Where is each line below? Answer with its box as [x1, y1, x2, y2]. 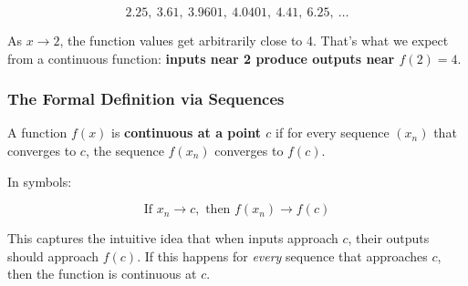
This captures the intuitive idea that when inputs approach [7, 229, 338, 248]
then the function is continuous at [7, 264, 197, 283]
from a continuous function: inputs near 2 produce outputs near [7, 48, 395, 67]
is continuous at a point [111, 123, 261, 142]
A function [7, 123, 68, 142]
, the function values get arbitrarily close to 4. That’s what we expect [59, 31, 449, 49]
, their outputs [348, 229, 430, 248]
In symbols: [7, 171, 72, 190]
